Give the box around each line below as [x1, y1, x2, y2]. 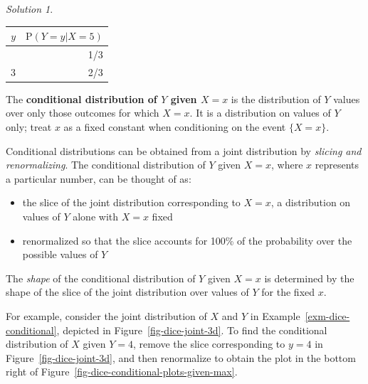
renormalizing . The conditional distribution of [6, 157, 206, 172]
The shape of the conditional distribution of [6, 270, 196, 285]
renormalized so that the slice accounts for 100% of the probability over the [22, 233, 352, 247]
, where [271, 157, 303, 172]
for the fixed [261, 284, 315, 299]
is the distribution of [231, 91, 321, 106]
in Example [250, 309, 300, 323]
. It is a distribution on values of [189, 105, 331, 120]
